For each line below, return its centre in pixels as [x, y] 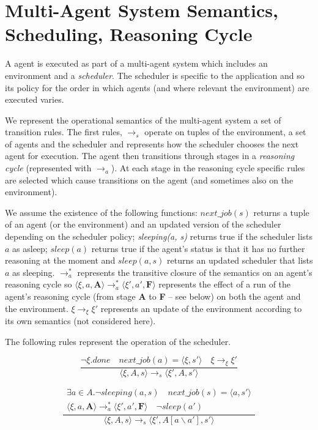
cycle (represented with [48, 168]
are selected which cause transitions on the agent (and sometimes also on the [149, 180]
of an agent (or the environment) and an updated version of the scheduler [143, 224]
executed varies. [35, 99]
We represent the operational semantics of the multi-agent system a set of [143, 120]
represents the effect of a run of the [225, 284]
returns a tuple [281, 212]
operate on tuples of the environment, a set [225, 132]
